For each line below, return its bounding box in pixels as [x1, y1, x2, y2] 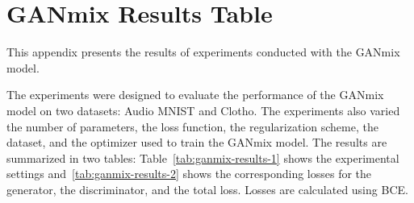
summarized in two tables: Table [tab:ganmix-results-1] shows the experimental [6, 149, 399, 166]
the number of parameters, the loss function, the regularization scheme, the [6, 118, 378, 135]
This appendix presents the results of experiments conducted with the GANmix [6, 43, 400, 60]
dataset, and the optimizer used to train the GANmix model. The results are [6, 134, 387, 151]
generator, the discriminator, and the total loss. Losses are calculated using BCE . [6, 180, 408, 197]
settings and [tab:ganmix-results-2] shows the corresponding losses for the [6, 165, 372, 182]
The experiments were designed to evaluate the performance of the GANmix [6, 86, 384, 103]
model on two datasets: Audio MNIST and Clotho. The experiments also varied [6, 101, 400, 118]
